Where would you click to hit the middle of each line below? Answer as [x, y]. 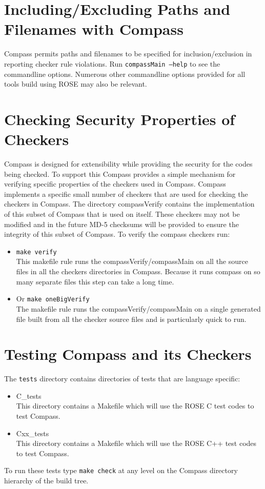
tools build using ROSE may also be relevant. [76, 84]
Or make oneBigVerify [53, 299]
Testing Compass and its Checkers [128, 354]
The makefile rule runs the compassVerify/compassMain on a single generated [138, 308]
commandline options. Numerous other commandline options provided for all [125, 74]
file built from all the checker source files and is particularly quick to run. [131, 319]
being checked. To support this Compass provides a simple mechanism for [120, 174]
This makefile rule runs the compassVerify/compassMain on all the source [132, 261]
